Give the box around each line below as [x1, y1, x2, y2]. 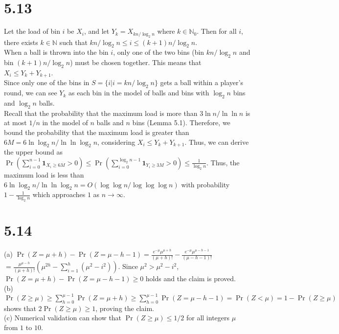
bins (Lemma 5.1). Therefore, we [132, 117, 230, 128]
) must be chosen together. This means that [70, 57, 202, 67]
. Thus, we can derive [184, 136, 249, 147]
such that [59, 37, 88, 47]
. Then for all [197, 26, 237, 36]
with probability [181, 179, 230, 189]
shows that [4, 303, 36, 313]
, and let [84, 26, 110, 36]
